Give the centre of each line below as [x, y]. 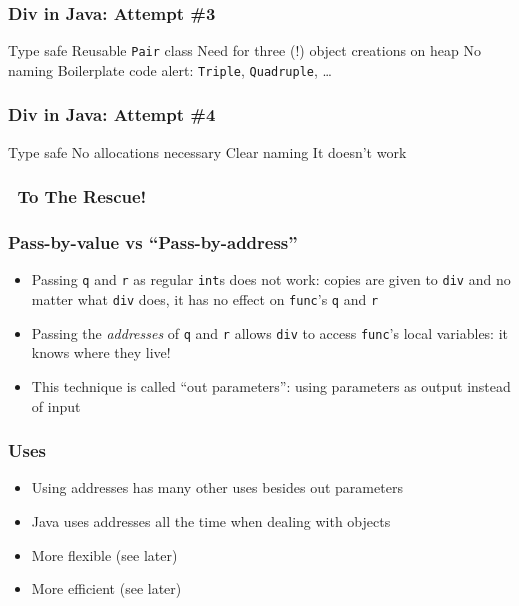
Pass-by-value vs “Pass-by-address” [153, 242]
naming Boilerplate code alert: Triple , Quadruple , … [170, 69]
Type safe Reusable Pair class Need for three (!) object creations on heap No [245, 50]
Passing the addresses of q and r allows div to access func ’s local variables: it [270, 332]
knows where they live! [101, 352]
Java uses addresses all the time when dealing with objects [211, 520]
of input [56, 405]
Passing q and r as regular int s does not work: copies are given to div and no [271, 279]
